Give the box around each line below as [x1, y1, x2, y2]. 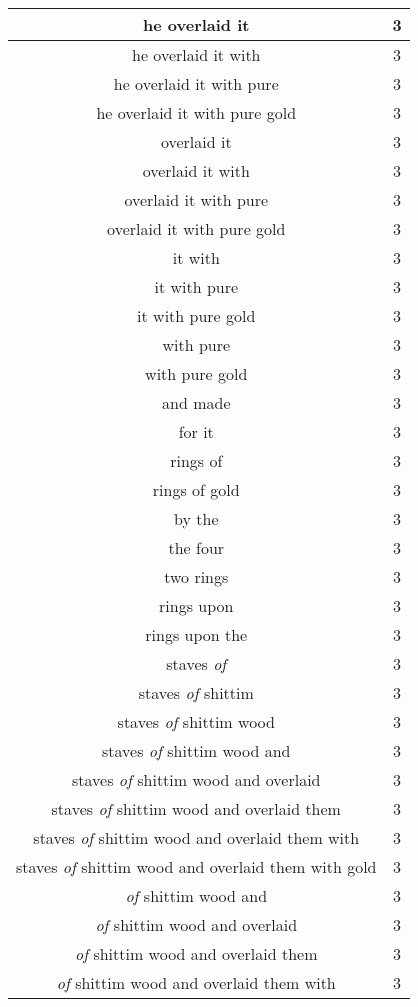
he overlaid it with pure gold [96, 101, 297, 124]
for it [178, 420, 214, 443]
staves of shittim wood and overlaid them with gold [16, 855, 377, 878]
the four [168, 536, 225, 559]
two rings [164, 565, 229, 588]
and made [162, 391, 231, 414]
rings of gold [152, 478, 240, 501]
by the [174, 507, 219, 530]
